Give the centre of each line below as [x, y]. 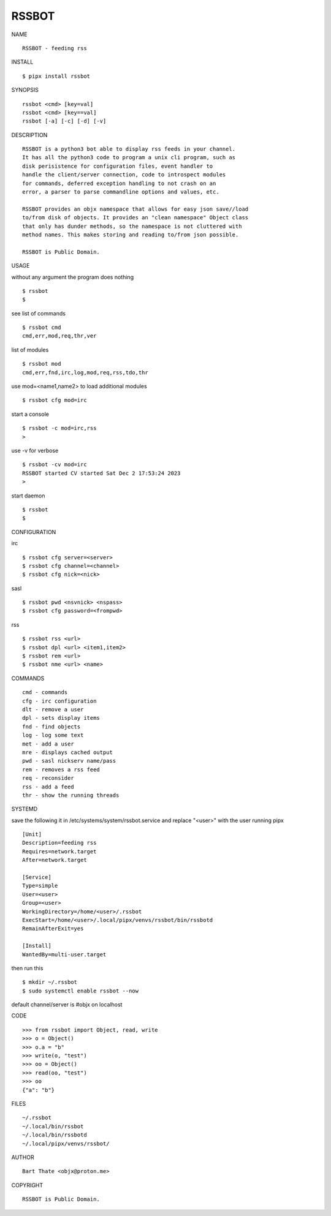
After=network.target [55, 860]
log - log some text [53, 735]
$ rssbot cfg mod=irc [55, 400]
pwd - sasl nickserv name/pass [69, 761]
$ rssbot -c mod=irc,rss [59, 428]
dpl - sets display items [61, 718]
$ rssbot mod [42, 364]
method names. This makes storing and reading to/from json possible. [131, 235]
